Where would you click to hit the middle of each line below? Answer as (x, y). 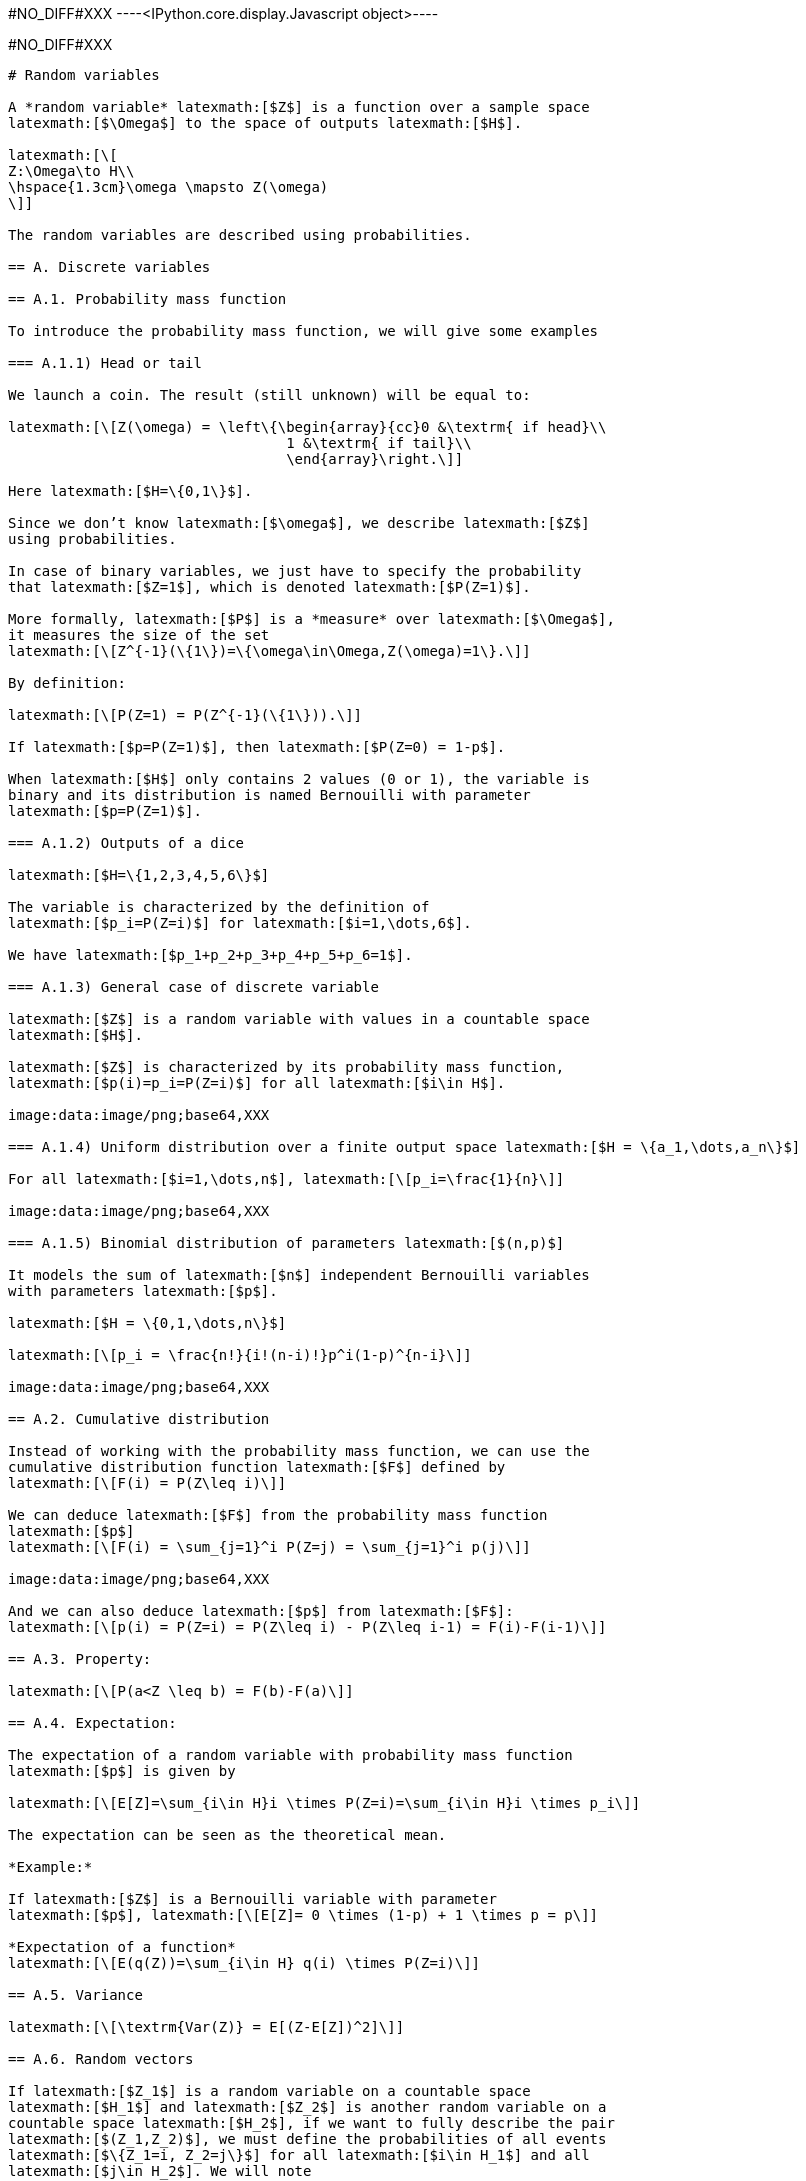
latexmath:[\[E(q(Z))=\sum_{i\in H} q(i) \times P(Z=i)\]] (244, 1963)
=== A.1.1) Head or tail (105, 363)
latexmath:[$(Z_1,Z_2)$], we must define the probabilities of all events (307, 2139)
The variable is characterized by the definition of (219, 907)
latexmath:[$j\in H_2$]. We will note (160, 2171)
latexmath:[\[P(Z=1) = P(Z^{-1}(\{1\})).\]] (185, 715)
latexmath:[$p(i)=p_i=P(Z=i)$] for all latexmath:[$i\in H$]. (257, 1083)
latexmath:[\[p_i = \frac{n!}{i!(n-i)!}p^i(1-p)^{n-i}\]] (240, 1355)
